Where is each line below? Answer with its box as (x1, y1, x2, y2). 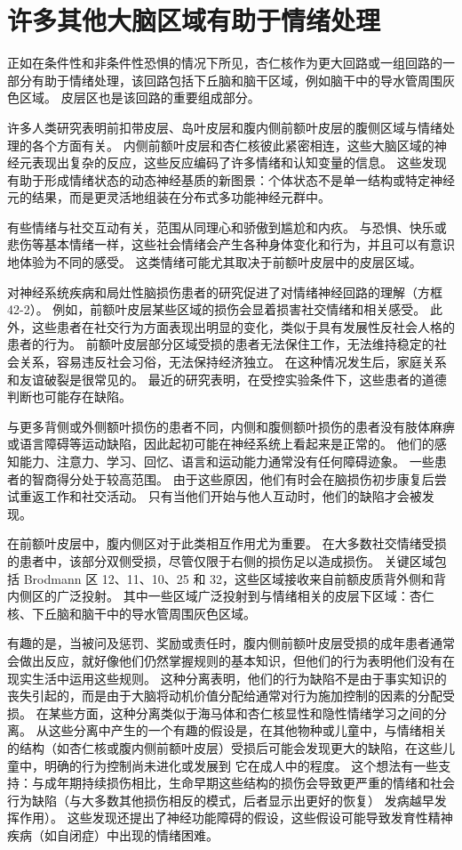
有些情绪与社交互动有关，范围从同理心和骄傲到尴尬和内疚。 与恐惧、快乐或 (7, 217, 447, 236)
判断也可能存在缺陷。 (7, 387, 131, 406)
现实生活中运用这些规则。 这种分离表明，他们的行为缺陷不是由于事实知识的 (7, 668, 447, 687)
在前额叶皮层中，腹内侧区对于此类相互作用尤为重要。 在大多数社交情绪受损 (7, 534, 447, 553)
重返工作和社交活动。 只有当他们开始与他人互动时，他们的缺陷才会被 (19, 487, 422, 506)
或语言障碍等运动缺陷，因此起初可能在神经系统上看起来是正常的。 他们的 (7, 434, 434, 453)
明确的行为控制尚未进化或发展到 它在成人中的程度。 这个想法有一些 (44, 756, 439, 774)
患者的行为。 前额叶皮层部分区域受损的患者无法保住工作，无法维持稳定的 (7, 335, 434, 353)
